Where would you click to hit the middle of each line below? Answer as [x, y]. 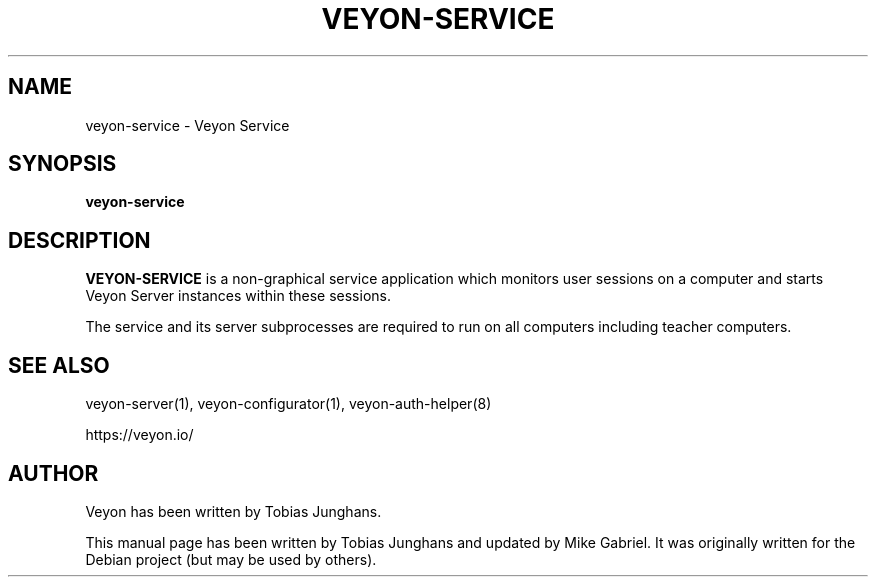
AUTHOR [53, 473]
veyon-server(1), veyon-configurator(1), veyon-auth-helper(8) [288, 404]
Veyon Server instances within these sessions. [238, 296]
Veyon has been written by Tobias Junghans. [233, 511]
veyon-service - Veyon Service [187, 125]
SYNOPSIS [62, 164]
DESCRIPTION [79, 240]
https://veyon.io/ [139, 435]
